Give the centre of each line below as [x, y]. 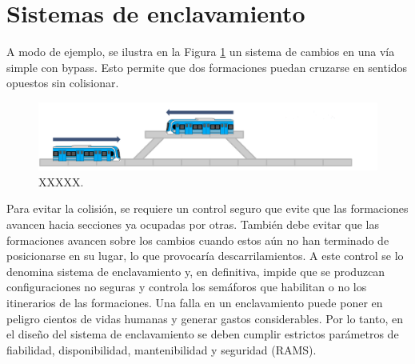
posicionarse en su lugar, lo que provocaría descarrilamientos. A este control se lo [205, 256]
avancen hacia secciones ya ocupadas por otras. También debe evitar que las [193, 224]
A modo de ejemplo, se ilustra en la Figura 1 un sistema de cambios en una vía [201, 52]
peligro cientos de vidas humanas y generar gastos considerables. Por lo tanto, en [205, 318]
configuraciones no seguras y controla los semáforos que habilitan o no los [187, 287]
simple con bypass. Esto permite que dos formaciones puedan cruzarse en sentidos [207, 67]
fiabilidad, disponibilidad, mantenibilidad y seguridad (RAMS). [162, 349]
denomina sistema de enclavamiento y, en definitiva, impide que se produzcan [196, 271]
